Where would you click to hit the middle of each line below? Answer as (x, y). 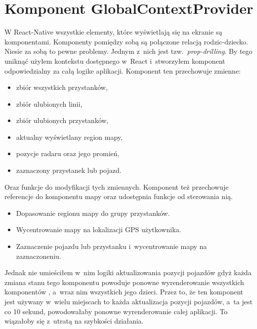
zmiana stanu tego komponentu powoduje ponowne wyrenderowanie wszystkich (124, 282)
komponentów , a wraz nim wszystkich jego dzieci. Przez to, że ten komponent (124, 292)
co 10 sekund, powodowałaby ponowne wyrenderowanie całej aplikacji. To (116, 311)
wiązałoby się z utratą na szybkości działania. (74, 321)
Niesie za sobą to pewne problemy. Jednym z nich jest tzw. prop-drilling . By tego (128, 51)
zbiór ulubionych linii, (49, 103)
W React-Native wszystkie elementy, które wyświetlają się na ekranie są (113, 32)
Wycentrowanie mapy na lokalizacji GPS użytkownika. (99, 229)
